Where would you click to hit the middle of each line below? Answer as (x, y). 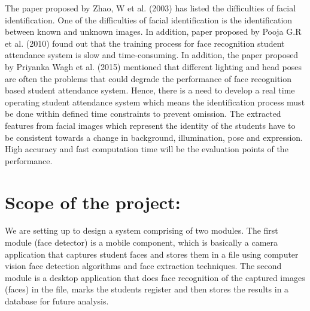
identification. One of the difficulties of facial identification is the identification (149, 19)
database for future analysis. (57, 301)
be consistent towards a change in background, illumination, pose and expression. (154, 137)
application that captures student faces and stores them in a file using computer (152, 254)
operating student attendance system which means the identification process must (155, 102)
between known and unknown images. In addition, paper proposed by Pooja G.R (153, 31)
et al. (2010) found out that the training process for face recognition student (145, 43)
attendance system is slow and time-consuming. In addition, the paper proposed (152, 55)
